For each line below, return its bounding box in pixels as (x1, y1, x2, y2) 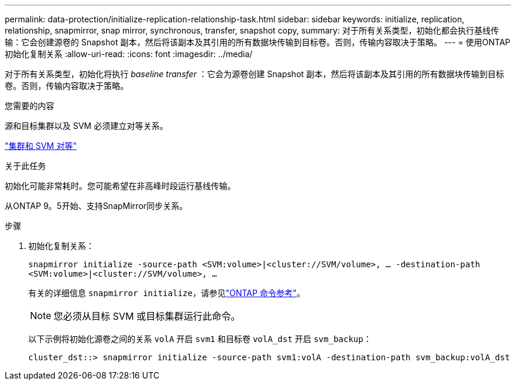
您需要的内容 (5, 101, 54, 111)
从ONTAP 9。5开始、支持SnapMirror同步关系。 (5, 201, 188, 211)
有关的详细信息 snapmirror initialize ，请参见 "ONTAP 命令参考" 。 (28, 288, 305, 298)
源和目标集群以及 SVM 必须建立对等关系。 (5, 121, 168, 131)
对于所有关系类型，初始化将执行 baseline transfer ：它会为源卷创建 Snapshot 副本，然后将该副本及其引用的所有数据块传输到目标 (5, 69, 504, 79)
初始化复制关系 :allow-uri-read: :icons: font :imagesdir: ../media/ (5, 49, 253, 59)
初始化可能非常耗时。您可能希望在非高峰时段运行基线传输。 (5, 181, 236, 191)
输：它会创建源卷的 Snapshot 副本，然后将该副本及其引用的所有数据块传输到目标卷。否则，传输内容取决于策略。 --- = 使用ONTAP (5, 37, 511, 47)
